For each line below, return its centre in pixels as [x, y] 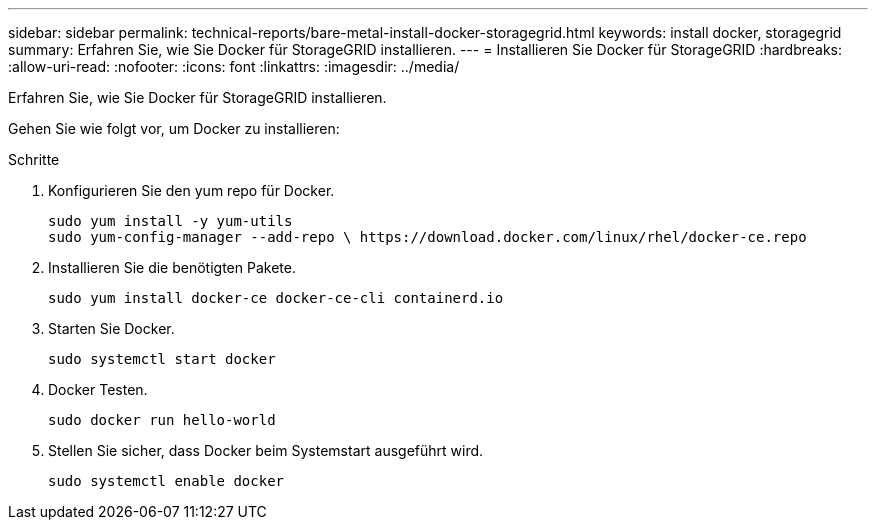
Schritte [34, 159]
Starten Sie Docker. [111, 328]
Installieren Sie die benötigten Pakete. [172, 267]
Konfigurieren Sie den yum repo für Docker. [191, 190]
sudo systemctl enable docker [166, 481]
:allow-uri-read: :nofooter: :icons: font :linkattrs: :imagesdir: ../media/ [234, 66]
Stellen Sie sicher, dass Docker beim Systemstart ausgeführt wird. [266, 450]
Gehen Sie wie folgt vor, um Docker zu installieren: [174, 128]
